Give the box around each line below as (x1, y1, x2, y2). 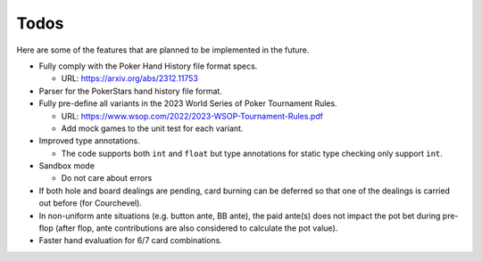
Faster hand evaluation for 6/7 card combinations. (38, 235, 222, 246)
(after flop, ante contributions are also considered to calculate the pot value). (54, 223, 338, 233)
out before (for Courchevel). (38, 198, 143, 208)
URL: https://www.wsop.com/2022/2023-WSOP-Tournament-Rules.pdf (61, 110, 324, 121)
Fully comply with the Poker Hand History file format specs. (38, 61, 258, 71)
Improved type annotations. (38, 135, 140, 146)
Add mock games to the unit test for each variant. (61, 123, 244, 134)
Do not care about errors (61, 173, 153, 184)
